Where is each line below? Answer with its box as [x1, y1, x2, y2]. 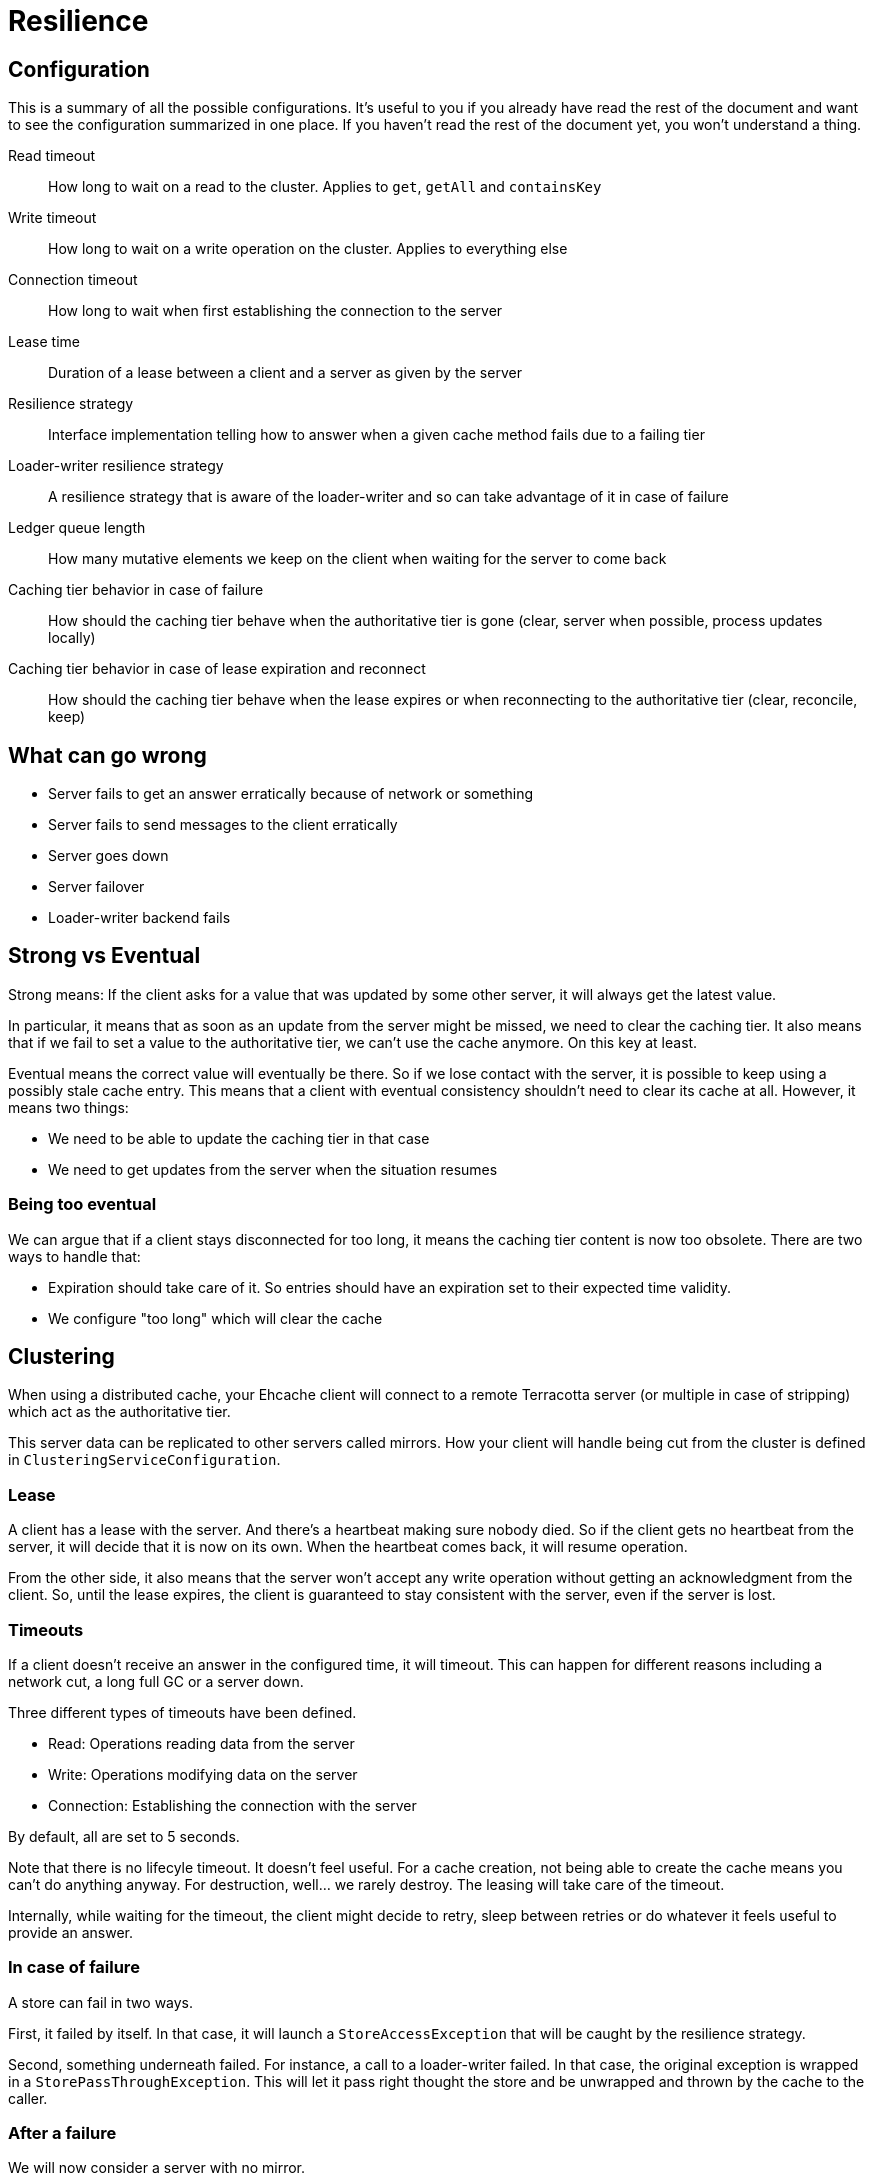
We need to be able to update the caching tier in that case [48, 1129, 430, 1147]
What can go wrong [8, 742, 207, 768]
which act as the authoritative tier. [8, 1403, 231, 1421]
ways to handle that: [8, 1247, 141, 1265]
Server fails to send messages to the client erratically [48, 816, 398, 834]
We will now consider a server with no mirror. [8, 2159, 306, 2177]
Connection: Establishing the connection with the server [48, 1796, 417, 1814]
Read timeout [8, 147, 96, 165]
